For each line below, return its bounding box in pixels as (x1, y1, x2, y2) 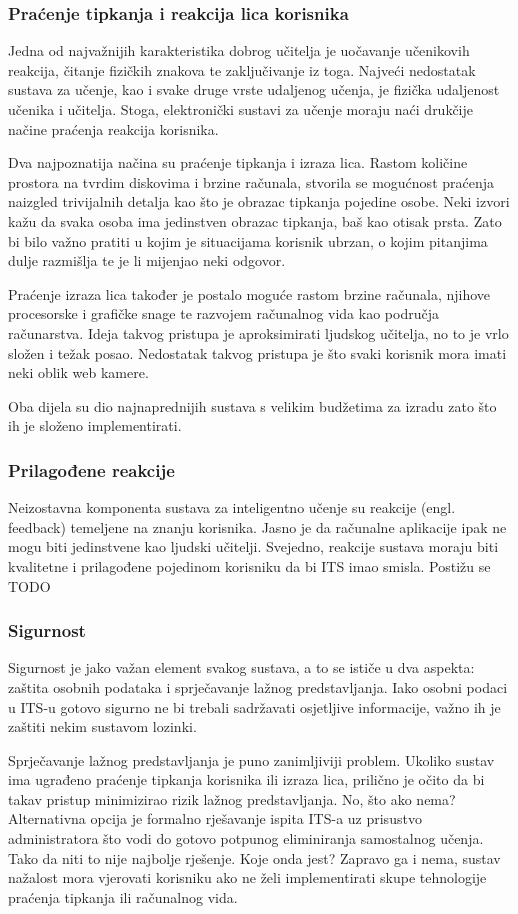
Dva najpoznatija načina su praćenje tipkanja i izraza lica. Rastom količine (8, 152, 468, 173)
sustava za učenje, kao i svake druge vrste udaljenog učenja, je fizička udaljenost (8, 79, 500, 100)
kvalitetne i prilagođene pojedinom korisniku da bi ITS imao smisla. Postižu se (8, 555, 491, 576)
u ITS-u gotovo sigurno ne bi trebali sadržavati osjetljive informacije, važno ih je (8, 696, 501, 717)
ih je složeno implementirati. (8, 415, 182, 436)
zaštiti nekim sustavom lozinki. (8, 716, 197, 737)
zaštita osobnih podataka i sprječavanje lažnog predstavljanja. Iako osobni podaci (8, 676, 508, 697)
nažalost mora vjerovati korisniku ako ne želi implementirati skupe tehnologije (8, 867, 487, 888)
